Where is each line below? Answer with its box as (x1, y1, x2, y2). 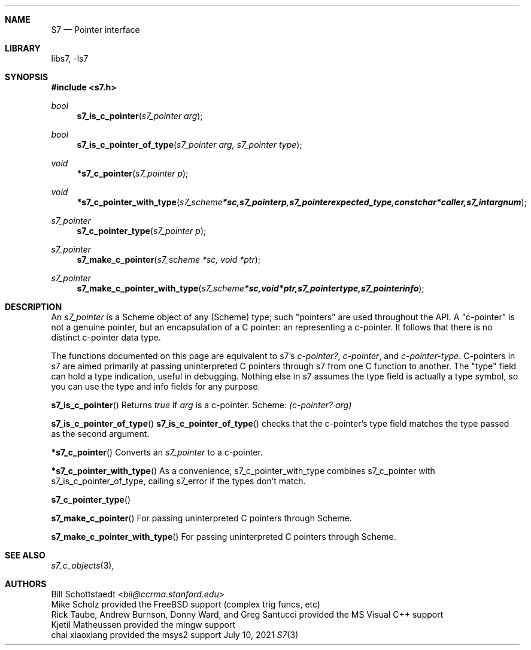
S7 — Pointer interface (51, 25, 140, 35)
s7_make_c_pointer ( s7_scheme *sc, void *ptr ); (77, 254, 261, 265)
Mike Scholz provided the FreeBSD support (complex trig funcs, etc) (51, 599, 320, 609)
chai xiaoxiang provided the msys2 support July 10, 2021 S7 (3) (51, 630, 299, 640)
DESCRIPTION (5, 302, 62, 312)
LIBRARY (5, 43, 41, 53)
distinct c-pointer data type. (51, 332, 161, 342)
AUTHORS (5, 579, 47, 589)
